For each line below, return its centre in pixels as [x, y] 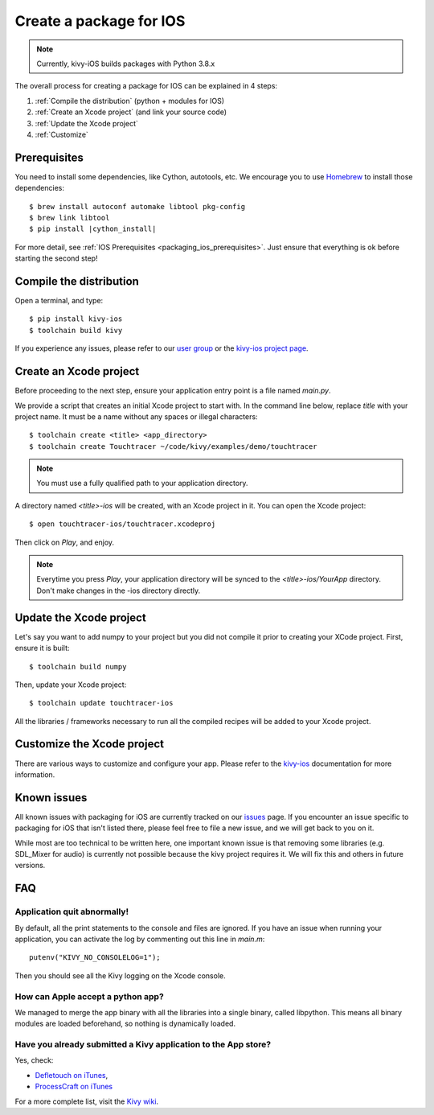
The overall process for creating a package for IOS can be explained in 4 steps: [146, 86]
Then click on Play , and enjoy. [65, 542]
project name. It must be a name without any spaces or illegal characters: [136, 416]
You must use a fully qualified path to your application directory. [142, 483]
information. [35, 774]
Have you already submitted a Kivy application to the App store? [143, 1044]
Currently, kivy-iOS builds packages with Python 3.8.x [126, 64]
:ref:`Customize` [61, 134]
